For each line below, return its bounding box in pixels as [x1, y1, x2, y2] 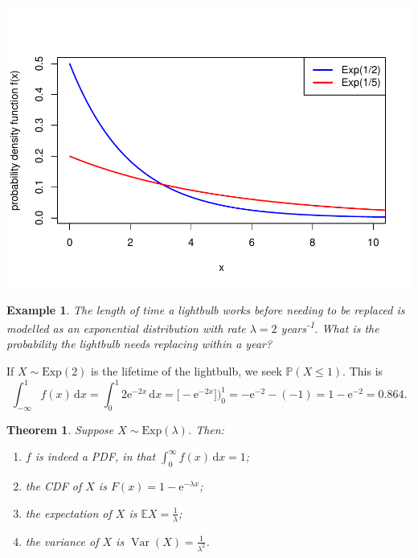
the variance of [25, 532, 99, 549]
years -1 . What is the [281, 318, 379, 336]
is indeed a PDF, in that [35, 448, 156, 465]
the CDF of [25, 478, 82, 494]
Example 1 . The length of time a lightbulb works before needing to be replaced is [6, 301, 405, 318]
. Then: [187, 421, 224, 437]
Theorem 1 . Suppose [6, 421, 114, 437]
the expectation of [25, 504, 112, 521]
